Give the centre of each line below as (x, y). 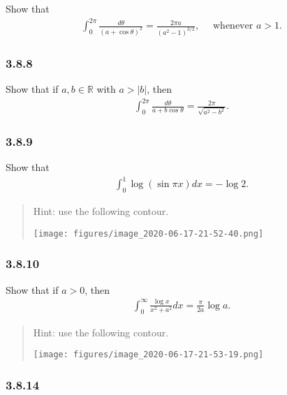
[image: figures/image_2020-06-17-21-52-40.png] (148, 233)
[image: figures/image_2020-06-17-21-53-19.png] (148, 355)
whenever (233, 26)
